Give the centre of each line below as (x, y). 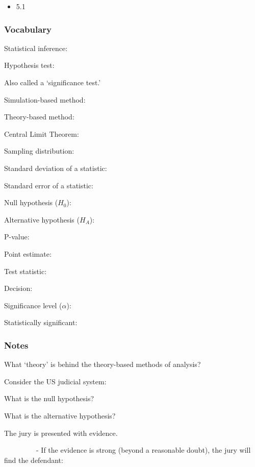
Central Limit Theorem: (42, 133)
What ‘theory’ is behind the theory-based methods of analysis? (103, 364)
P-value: (17, 237)
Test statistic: (25, 271)
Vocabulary (28, 29)
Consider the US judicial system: (55, 381)
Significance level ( (33, 305)
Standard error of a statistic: (49, 185)
